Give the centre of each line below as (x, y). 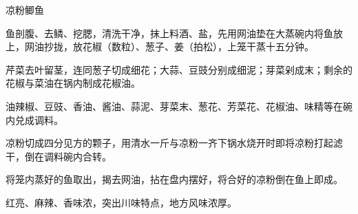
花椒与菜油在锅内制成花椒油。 (73, 83)
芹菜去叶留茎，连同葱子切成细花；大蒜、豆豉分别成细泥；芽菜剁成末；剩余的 (179, 69)
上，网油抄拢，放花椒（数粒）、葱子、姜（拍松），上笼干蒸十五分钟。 (160, 46)
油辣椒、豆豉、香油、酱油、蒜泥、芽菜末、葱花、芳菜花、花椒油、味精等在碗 (179, 106)
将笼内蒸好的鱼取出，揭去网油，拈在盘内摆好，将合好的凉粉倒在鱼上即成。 (174, 179)
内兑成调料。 (34, 119)
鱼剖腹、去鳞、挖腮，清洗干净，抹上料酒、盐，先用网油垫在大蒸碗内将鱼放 (174, 33)
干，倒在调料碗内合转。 (59, 156)
